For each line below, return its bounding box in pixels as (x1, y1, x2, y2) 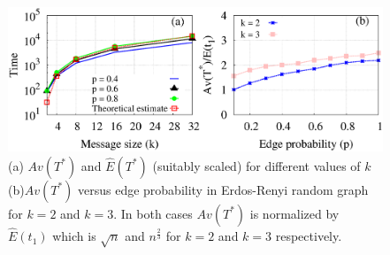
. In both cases (113, 204, 193, 222)
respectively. (275, 227, 342, 245)
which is (52, 227, 96, 245)
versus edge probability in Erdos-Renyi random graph (77, 180, 369, 198)
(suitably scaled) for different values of (152, 156, 361, 174)
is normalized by (249, 204, 340, 222)
